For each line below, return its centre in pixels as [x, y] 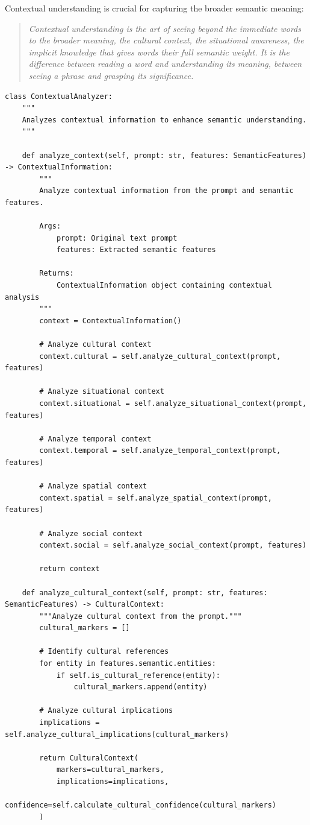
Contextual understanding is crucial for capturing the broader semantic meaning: [154, 8]
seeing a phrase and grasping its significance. [111, 75]
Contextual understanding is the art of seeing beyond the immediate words [165, 28]
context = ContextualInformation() [110, 321]
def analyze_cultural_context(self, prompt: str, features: [145, 593]
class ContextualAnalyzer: [59, 96]
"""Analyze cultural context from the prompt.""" [141, 616]
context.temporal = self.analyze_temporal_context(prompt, [160, 451]
